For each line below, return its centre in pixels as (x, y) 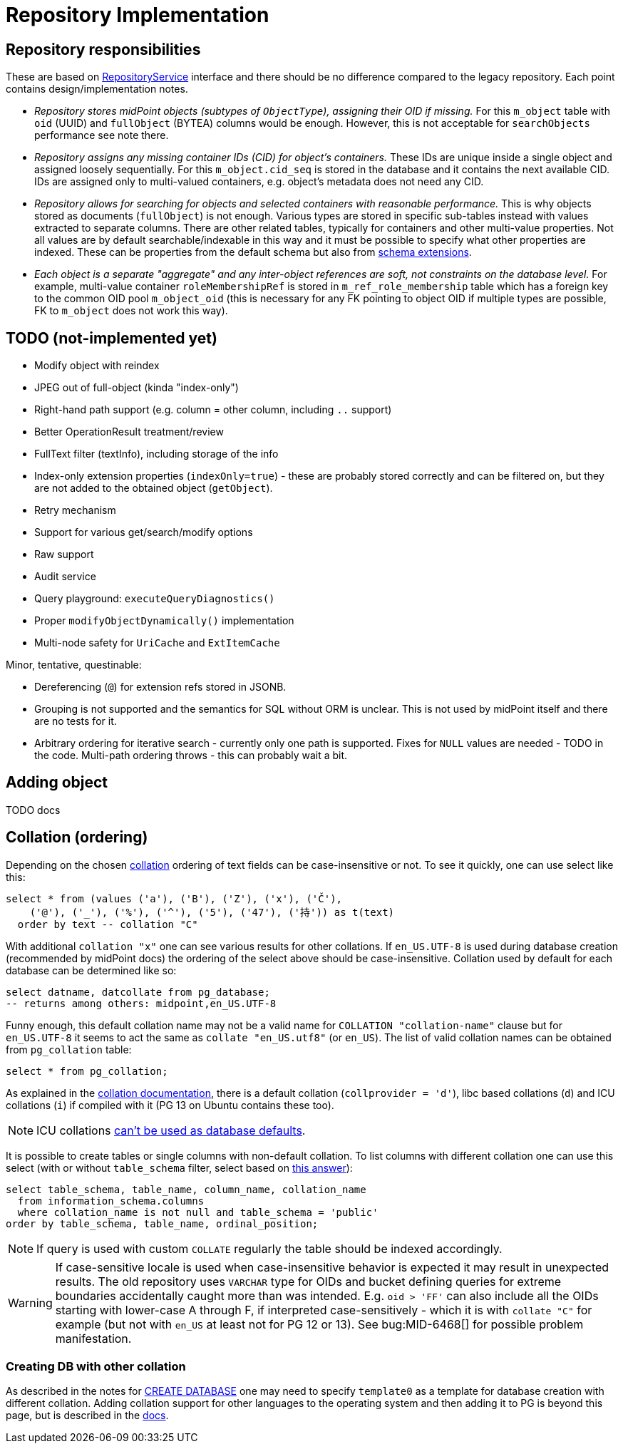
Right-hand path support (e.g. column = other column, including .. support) (213, 410)
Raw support (64, 555)
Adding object (57, 783)
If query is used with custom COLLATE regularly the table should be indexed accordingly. (269, 1248)
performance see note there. (102, 135)
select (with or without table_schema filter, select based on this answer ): (179, 1167)
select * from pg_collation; (87, 1071)
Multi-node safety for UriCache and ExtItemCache (157, 643)
